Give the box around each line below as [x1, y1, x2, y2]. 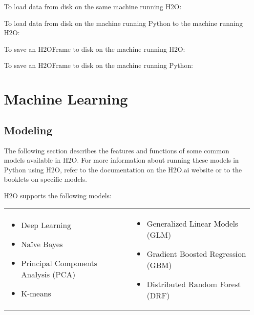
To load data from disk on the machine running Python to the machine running [4, 18, 243, 28]
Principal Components [21, 257, 98, 269]
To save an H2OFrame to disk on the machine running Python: [4, 60, 193, 70]
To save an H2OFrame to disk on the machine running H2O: [4, 43, 185, 54]
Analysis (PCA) [21, 269, 76, 280]
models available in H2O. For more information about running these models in [4, 155, 239, 165]
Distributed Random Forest [147, 278, 241, 290]
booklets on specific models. [4, 174, 87, 184]
